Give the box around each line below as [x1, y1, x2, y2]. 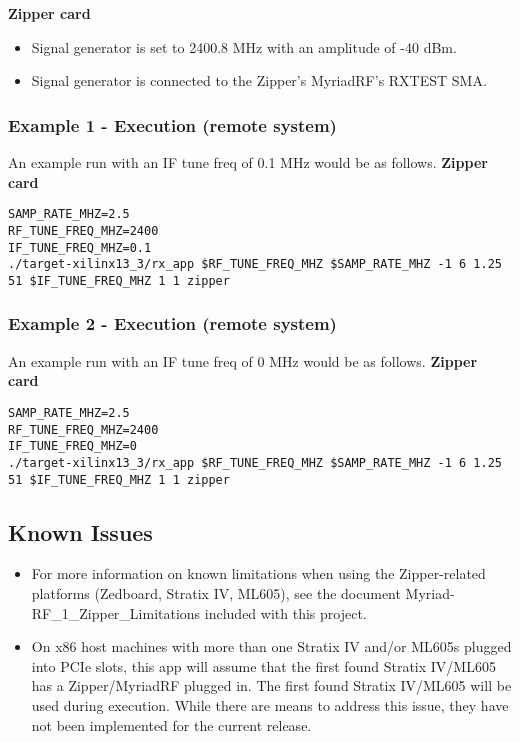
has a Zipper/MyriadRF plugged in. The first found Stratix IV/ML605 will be [31, 675, 512, 696]
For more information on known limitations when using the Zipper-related [31, 563, 486, 584]
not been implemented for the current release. [31, 714, 312, 735]
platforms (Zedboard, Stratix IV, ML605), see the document [31, 582, 401, 603]
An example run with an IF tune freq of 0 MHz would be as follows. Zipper [8, 350, 478, 371]
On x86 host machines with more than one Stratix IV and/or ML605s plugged [31, 636, 512, 657]
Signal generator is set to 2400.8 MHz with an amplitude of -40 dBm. [31, 36, 457, 57]
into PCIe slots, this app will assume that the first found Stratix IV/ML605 [31, 655, 496, 676]
